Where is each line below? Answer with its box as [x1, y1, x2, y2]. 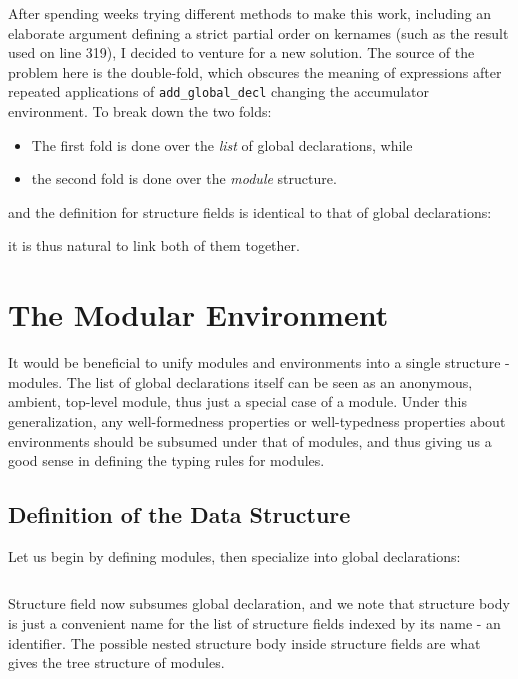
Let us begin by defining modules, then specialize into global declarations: [8, 545, 461, 566]
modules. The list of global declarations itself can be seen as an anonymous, [8, 371, 473, 392]
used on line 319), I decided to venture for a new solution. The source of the [8, 42, 475, 63]
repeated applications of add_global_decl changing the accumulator [8, 81, 430, 102]
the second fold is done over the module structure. [31, 168, 337, 189]
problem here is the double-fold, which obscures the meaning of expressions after [8, 61, 502, 82]
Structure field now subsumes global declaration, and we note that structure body [8, 593, 510, 614]
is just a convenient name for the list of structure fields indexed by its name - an [8, 613, 501, 634]
